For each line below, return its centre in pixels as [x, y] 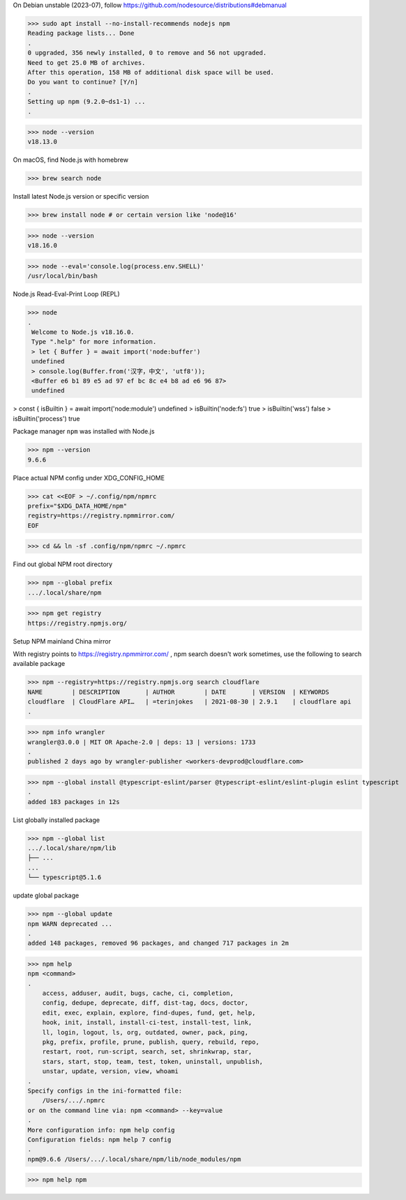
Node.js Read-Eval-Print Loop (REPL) [66, 294]
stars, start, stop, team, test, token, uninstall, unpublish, [153, 1061]
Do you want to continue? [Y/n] [83, 82]
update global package [46, 895]
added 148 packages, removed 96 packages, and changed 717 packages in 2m [158, 943]
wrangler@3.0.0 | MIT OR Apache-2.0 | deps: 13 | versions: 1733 [142, 742]
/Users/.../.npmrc [74, 1101]
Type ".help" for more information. [94, 342]
